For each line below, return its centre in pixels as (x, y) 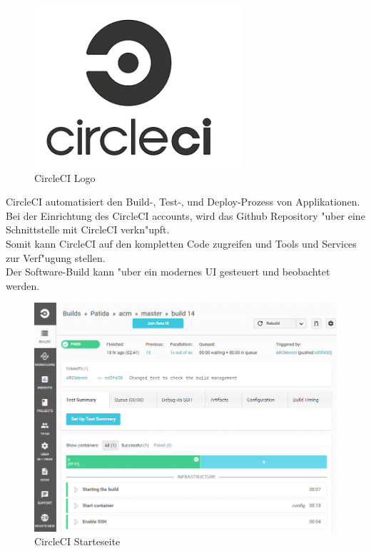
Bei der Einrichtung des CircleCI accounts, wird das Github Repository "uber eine (185, 215)
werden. (23, 285)
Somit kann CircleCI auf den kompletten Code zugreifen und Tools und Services (181, 243)
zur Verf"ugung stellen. (56, 257)
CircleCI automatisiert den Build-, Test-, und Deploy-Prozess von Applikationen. (183, 202)
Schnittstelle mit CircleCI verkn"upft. (88, 229)
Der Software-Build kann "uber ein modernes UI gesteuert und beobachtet (168, 272)
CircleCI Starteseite (77, 541)
